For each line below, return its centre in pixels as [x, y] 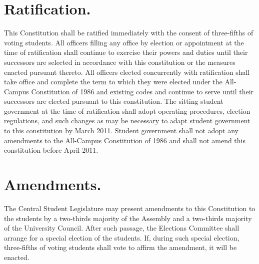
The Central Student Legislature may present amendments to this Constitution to [130, 208]
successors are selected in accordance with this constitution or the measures [120, 62]
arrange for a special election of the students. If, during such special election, [122, 237]
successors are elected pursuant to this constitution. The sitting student [114, 101]
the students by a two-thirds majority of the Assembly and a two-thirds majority [128, 218]
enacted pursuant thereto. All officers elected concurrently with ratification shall [127, 72]
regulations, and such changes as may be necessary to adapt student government [127, 121]
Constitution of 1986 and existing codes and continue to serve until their [142, 91]
